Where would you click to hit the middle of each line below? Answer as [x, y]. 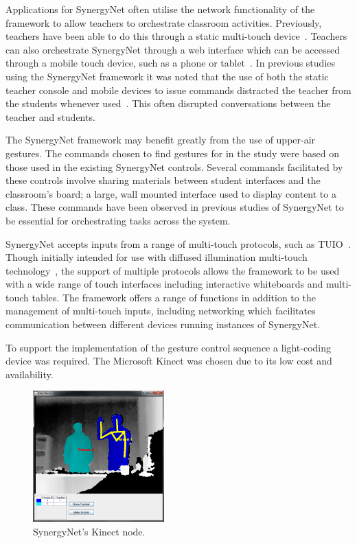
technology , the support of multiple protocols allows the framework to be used [173, 270]
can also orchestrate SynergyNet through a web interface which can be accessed [173, 49]
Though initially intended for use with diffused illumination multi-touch [157, 257]
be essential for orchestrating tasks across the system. [118, 220]
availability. [30, 374]
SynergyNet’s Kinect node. [89, 531]
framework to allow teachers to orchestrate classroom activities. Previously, [164, 22]
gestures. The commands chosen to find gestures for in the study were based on [173, 153]
